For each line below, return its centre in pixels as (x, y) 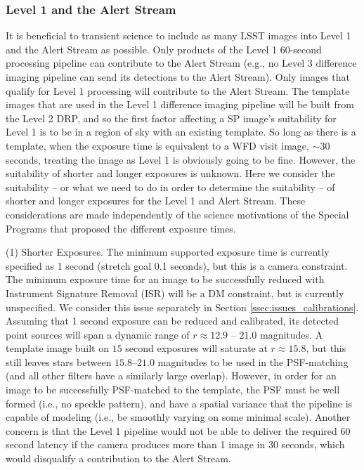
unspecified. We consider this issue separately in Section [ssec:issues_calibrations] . (182, 307)
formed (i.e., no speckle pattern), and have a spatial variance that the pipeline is (179, 403)
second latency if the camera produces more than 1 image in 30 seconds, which (175, 444)
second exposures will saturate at (196, 348)
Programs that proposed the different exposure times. (121, 228)
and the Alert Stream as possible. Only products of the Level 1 (142, 49)
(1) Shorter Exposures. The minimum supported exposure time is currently (168, 252)
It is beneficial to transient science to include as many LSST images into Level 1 (178, 35)
